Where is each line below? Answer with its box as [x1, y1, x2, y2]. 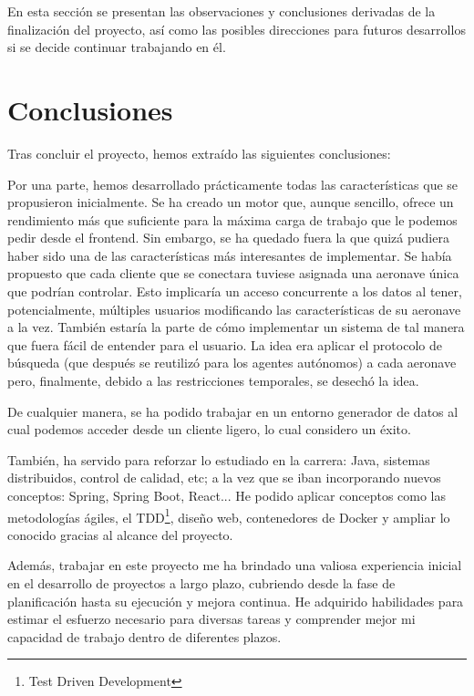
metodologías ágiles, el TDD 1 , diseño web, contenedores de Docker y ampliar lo [7, 504, 450, 526]
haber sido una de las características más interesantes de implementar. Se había [7, 245, 452, 265]
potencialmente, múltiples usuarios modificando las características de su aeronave [7, 299, 461, 318]
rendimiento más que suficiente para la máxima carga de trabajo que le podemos [7, 210, 458, 229]
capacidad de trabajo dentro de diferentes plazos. [7, 627, 282, 646]
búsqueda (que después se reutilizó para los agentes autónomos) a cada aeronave [7, 353, 457, 372]
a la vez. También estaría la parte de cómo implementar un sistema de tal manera [7, 317, 465, 337]
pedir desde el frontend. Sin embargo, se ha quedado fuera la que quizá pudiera [7, 228, 449, 247]
